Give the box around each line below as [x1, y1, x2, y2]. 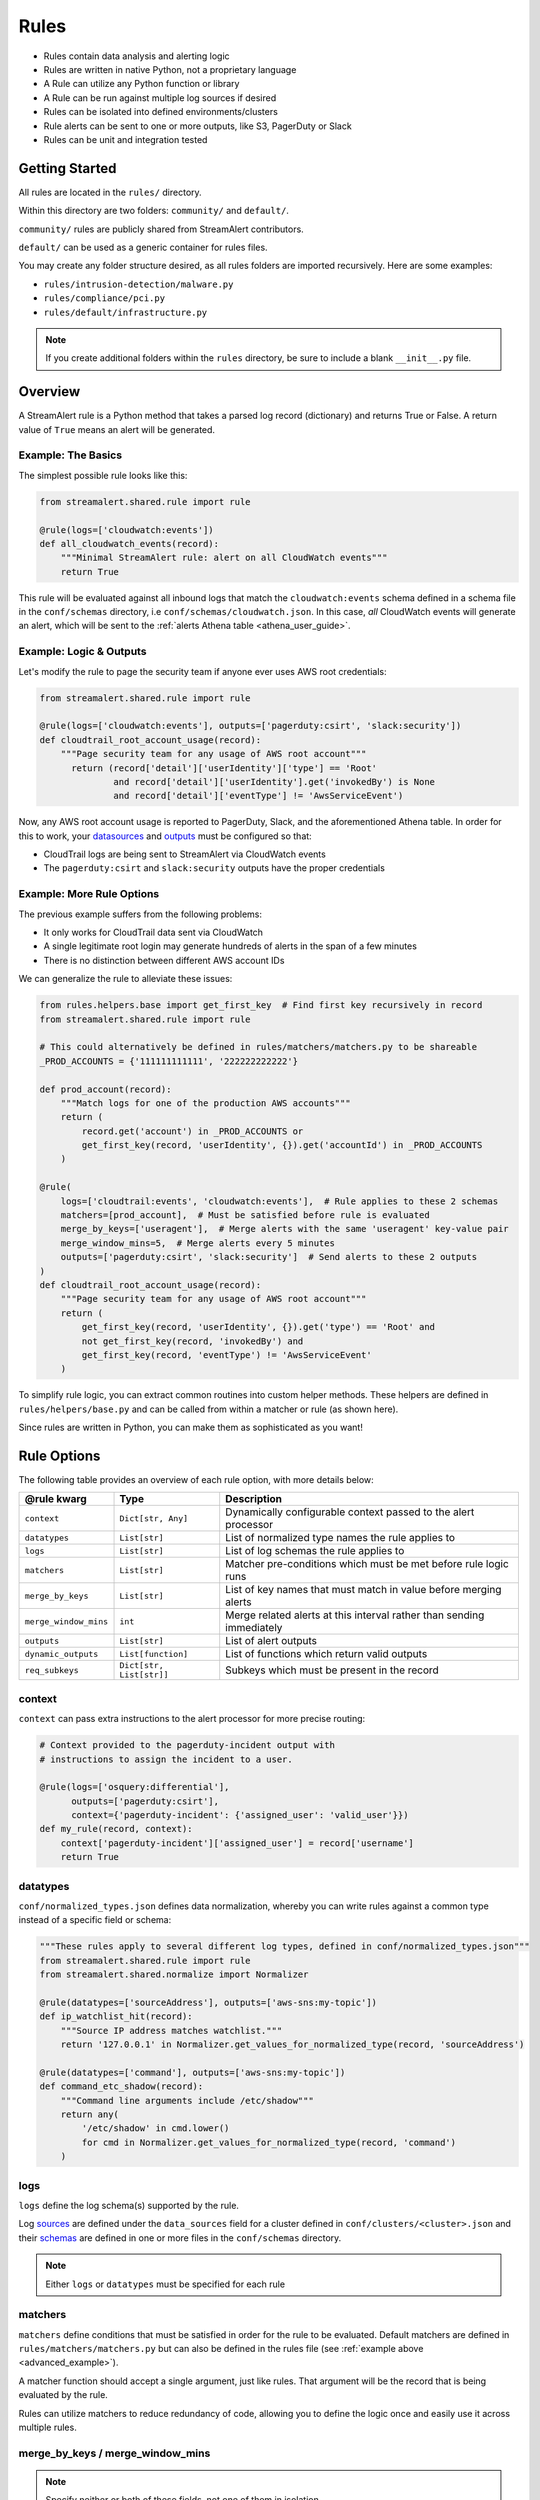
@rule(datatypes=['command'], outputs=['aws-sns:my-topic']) [39, 2066, 346, 2078]
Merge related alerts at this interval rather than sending [225, 1608, 485, 1622]
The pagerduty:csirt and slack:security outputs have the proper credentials [43, 862, 385, 874]
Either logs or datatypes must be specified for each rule [45, 2278, 285, 2290]
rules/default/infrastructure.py [43, 306, 208, 318]
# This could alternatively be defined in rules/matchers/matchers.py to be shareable [39, 1041, 478, 1053]
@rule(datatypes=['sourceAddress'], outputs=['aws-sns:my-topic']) [39, 1996, 378, 2008]
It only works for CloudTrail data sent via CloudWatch [43, 926, 264, 938]
